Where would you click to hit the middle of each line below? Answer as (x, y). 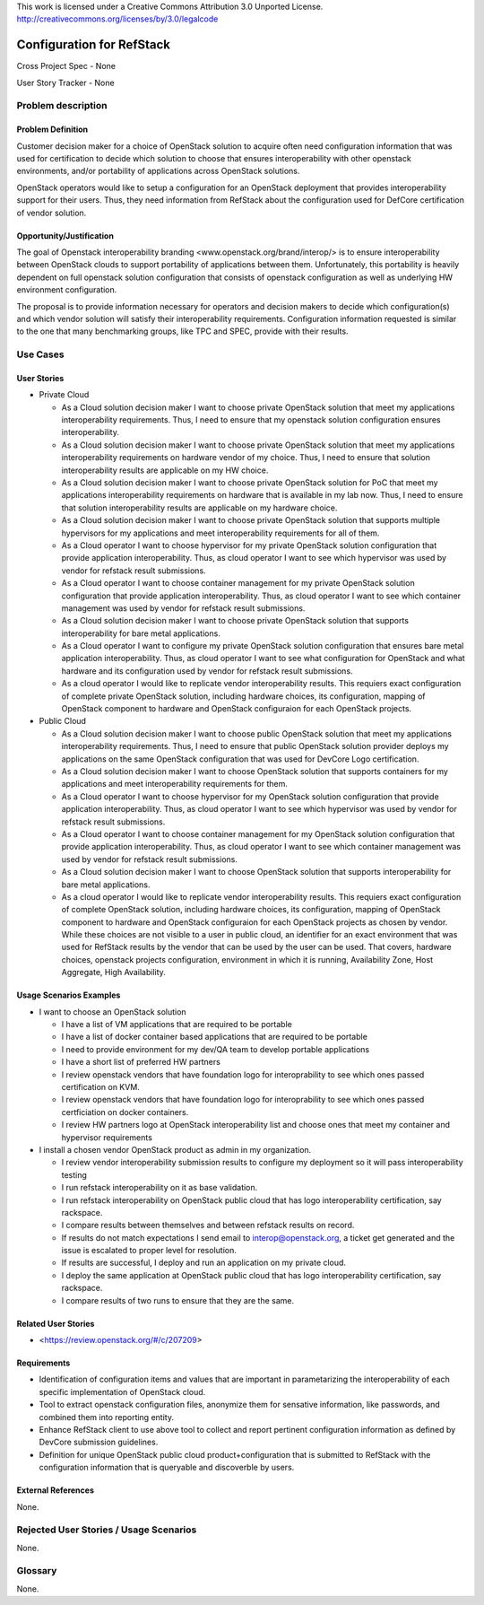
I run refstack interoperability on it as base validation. (160, 1188)
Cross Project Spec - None (66, 66)
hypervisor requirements (107, 1137)
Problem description (62, 106)
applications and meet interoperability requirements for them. (175, 784)
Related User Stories (56, 1323)
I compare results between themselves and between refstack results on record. (208, 1226)
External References (55, 1490)
